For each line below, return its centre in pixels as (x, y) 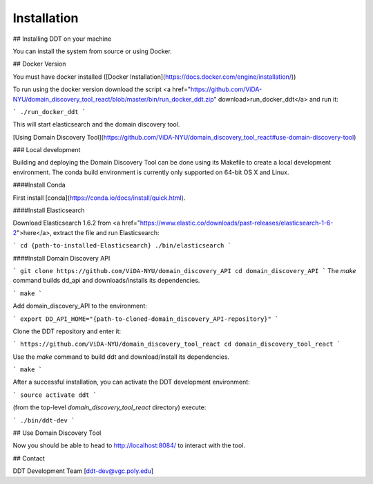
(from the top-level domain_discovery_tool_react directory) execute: (109, 407)
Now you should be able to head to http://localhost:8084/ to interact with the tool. (129, 445)
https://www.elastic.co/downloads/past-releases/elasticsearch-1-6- (237, 223)
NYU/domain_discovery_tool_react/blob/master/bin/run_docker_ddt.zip (113, 99)
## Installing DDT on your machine (62, 39)
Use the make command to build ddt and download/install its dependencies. (121, 357)
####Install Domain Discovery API (61, 258)
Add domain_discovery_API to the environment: (80, 306)
